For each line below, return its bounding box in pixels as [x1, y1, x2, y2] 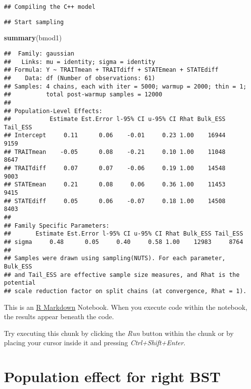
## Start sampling [4, 18, 64, 26]
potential [4, 279, 36, 287]
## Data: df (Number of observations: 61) [4, 74, 155, 82]
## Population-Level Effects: [4, 107, 103, 115]
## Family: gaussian [4, 50, 75, 57]
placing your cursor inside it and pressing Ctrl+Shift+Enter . [4, 337, 186, 348]
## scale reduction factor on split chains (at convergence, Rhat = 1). [4, 287, 247, 295]
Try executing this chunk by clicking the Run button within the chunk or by [4, 328, 234, 338]
